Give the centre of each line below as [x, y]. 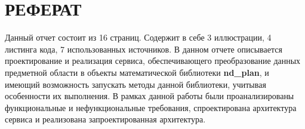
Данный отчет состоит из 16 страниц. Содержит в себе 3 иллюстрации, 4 [138, 37]
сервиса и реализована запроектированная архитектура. [105, 119]
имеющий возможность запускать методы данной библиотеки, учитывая [135, 84]
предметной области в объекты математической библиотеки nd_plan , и [137, 72]
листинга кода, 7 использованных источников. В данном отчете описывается [144, 49]
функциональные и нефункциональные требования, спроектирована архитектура [151, 107]
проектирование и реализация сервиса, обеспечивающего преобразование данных [153, 61]
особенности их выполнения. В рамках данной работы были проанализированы [150, 96]
